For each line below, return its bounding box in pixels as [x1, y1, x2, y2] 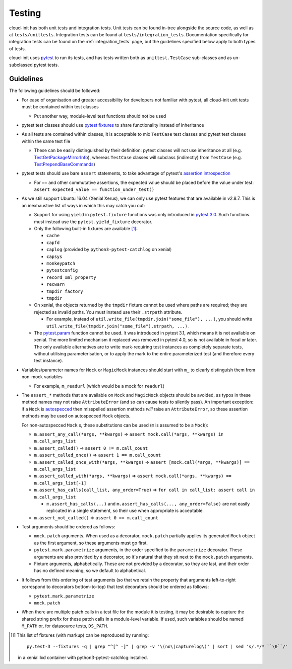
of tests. [9, 45, 26, 52]
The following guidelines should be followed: [9, 87, 101, 94]
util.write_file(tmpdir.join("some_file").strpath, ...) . [46, 323, 189, 329]
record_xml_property [46, 274, 97, 280]
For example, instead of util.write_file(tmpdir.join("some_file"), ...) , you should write [46, 316, 252, 322]
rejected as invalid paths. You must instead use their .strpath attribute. [34, 309, 182, 315]
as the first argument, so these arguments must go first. [34, 540, 148, 546]
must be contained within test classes [21, 104, 99, 110]
